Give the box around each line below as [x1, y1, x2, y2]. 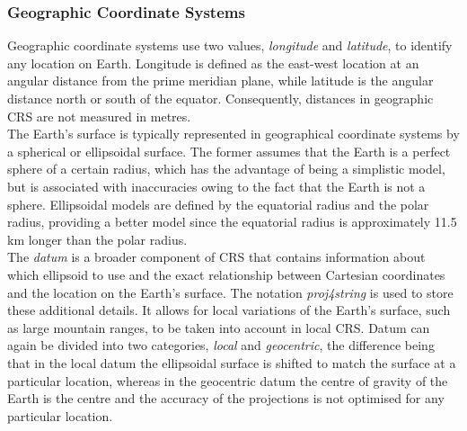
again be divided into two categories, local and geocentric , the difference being [7, 336, 435, 355]
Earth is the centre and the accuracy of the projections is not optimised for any [7, 389, 445, 408]
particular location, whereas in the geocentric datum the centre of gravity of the [7, 371, 448, 390]
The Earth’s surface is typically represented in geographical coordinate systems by [7, 124, 460, 143]
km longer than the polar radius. [7, 229, 188, 248]
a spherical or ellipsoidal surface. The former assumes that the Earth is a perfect [7, 141, 451, 160]
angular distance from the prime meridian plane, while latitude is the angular [7, 71, 434, 90]
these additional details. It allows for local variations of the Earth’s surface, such [7, 301, 451, 319]
